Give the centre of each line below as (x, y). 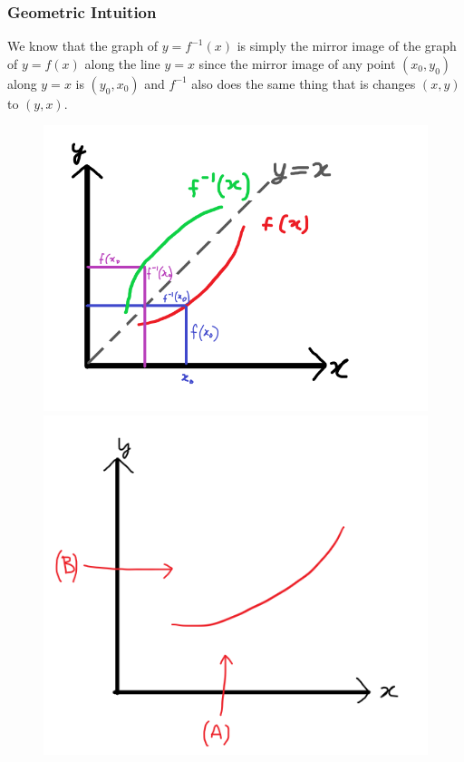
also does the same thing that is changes (304, 83)
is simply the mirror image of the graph (347, 46)
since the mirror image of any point (297, 63)
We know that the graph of (83, 46)
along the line (122, 63)
